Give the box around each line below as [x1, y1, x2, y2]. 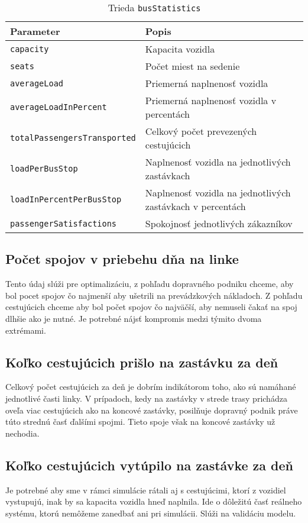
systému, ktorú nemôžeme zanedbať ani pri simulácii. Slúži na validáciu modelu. [5, 506, 296, 519]
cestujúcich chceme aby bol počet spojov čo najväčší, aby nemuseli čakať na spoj [5, 301, 297, 313]
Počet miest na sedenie [145, 59, 240, 73]
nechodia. [5, 427, 40, 439]
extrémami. [5, 324, 46, 336]
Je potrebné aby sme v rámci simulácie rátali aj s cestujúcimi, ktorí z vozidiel [5, 483, 286, 496]
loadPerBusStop [10, 164, 78, 173]
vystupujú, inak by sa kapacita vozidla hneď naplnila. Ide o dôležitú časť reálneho [5, 495, 302, 508]
